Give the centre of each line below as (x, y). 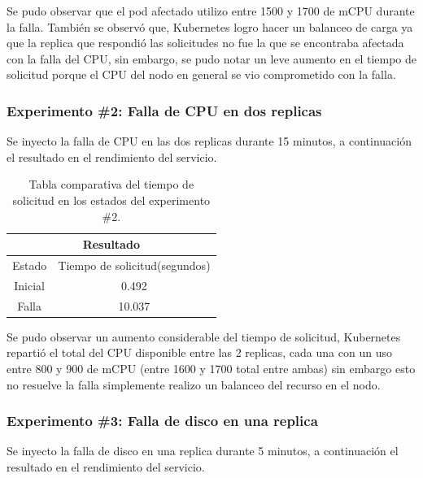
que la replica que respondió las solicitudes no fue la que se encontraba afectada (205, 43)
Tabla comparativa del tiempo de (111, 184)
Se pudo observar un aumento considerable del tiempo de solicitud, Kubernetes (204, 336)
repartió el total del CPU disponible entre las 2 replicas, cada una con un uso (199, 352)
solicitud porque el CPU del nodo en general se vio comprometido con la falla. (201, 74)
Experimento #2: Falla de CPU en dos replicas (164, 110)
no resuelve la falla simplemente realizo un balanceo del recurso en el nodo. (194, 384)
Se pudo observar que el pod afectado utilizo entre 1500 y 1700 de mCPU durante (211, 11)
